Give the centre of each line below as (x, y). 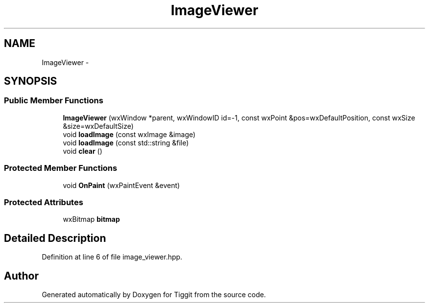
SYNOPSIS (31, 81)
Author (21, 276)
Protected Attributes (44, 202)
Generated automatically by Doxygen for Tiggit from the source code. (154, 295)
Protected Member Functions (61, 168)
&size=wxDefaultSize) (98, 126)
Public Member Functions (54, 101)
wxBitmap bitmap (91, 219)
